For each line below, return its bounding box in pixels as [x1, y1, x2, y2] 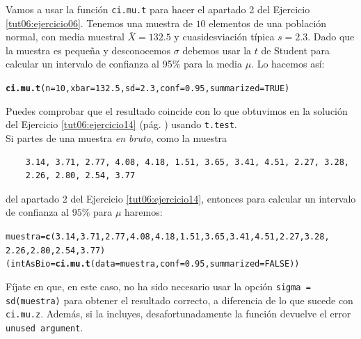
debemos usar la [182, 42, 252, 57]
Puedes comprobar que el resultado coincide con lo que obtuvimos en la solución [6, 103, 348, 118]
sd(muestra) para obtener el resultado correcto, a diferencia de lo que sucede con [6, 292, 353, 307]
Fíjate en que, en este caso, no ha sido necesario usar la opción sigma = [6, 278, 311, 293]
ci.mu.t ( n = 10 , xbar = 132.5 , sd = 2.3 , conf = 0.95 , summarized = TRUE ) [6, 84, 290, 94]
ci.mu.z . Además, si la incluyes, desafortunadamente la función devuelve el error [6, 306, 351, 321]
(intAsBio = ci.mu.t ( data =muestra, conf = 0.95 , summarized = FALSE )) [6, 259, 300, 269]
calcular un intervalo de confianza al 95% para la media [6, 56, 243, 71]
